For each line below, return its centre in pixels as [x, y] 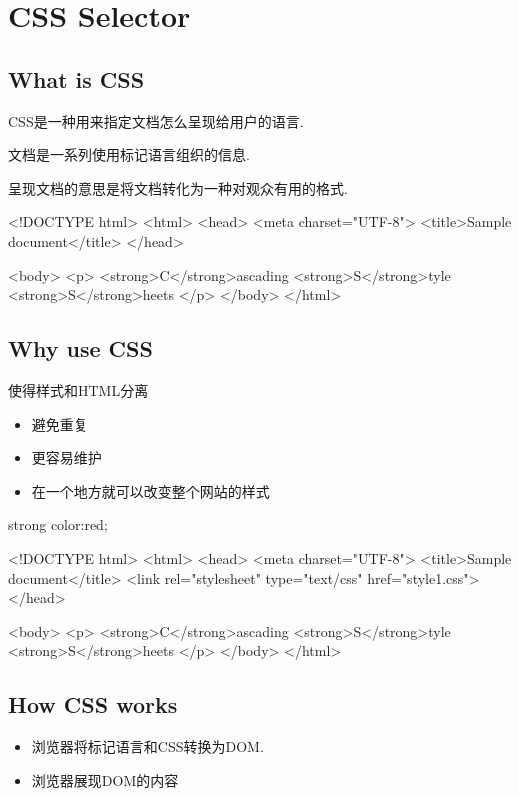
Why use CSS [80, 348]
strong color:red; [58, 524]
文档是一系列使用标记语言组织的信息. [129, 154]
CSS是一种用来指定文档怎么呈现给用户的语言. [156, 120]
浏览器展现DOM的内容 [105, 779]
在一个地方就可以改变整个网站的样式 [150, 490]
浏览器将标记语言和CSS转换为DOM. [147, 746]
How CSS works [93, 704]
